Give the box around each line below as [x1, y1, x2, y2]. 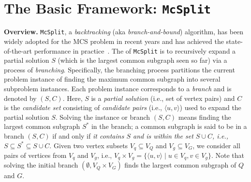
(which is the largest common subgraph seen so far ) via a [58, 55, 227, 65]
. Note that [211, 150, 244, 160]
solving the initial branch [4, 160, 78, 170]
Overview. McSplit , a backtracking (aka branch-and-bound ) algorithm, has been [4, 27, 244, 37]
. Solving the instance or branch [55, 112, 150, 122]
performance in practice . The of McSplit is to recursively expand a [34, 45, 236, 56]
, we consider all [192, 140, 240, 150]
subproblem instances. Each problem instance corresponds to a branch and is [4, 83, 232, 93]
